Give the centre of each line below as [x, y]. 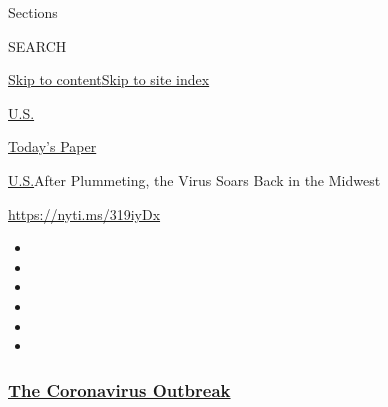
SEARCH [37, 45]
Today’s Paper [52, 146]
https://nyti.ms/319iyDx [84, 213]
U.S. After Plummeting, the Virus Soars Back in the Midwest [194, 179]
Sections [33, 12]
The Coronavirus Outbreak [119, 389]
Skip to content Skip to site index [109, 79]
